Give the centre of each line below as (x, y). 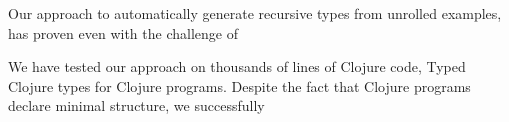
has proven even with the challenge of (123, 32)
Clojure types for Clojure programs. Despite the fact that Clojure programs (239, 85)
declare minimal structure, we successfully (136, 105)
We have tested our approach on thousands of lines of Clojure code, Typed (237, 66)
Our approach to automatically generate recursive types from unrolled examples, (255, 13)
